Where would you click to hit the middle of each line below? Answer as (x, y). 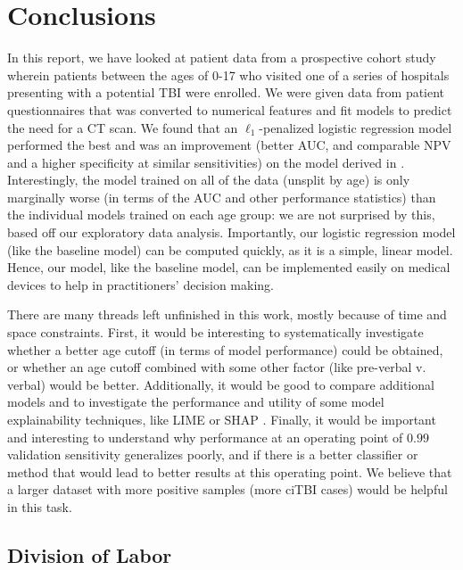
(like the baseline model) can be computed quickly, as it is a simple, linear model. (230, 249)
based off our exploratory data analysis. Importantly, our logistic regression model (231, 232)
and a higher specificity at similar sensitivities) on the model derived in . (206, 162)
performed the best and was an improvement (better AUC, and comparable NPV (229, 145)
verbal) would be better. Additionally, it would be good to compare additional (221, 384)
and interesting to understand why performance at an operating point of (205, 437)
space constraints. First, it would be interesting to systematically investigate (215, 332)
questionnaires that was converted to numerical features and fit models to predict (230, 109)
